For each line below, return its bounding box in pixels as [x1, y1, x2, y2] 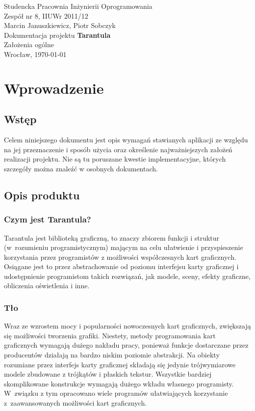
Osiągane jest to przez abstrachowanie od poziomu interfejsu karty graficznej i [4, 261, 239, 272]
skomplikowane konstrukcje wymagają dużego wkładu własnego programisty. [4, 378, 234, 388]
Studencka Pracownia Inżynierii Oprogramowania [4, 1, 153, 11]
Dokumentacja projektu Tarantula [4, 29, 111, 40]
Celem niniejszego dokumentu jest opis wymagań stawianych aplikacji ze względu [4, 135, 248, 145]
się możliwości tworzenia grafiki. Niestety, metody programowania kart [4, 330, 216, 340]
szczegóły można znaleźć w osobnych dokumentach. [4, 163, 158, 173]
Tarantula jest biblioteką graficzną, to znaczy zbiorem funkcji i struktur [4, 232, 220, 243]
